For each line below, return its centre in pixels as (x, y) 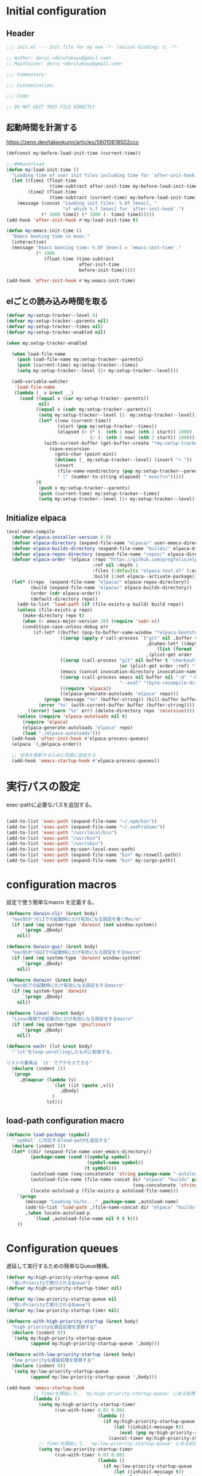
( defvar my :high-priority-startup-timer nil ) (64, 1288)
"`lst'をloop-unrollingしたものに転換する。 (63, 1052)
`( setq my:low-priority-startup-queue (60, 1371)
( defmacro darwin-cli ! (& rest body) (52, 913)
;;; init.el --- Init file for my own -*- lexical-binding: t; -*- (93, 47)
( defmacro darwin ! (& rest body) (47, 980)
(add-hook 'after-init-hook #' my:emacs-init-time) (71, 281)
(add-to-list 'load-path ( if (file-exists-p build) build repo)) (101, 604)
